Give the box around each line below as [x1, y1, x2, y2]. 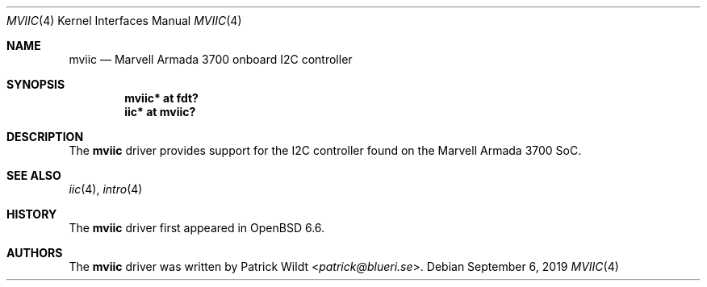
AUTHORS [6, 246, 63, 260]
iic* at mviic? [124, 105, 196, 119]
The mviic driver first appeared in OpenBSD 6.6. [69, 221, 325, 235]
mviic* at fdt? [124, 91, 199, 105]
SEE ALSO [6, 168, 61, 182]
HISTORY [6, 207, 57, 221]
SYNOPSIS [6, 77, 65, 91]
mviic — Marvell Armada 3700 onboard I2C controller [69, 52, 353, 66]
